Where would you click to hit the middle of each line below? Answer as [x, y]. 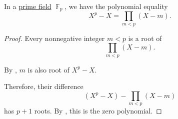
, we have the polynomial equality [116, 6]
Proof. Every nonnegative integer [54, 38]
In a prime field [28, 6]
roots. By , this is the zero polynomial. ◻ [98, 111]
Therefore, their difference [44, 86]
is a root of [145, 38]
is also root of [48, 69]
